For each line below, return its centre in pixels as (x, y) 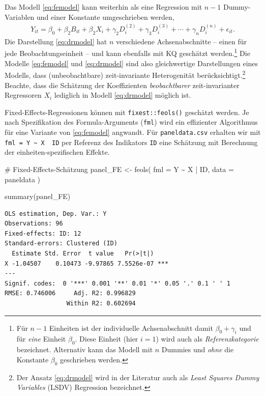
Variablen (20, 17)
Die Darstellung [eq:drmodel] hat (56, 41)
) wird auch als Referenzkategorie (207, 339)
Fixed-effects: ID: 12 (43, 233)
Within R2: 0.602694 (101, 304)
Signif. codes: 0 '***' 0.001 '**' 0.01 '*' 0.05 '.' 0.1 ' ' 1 (117, 283)
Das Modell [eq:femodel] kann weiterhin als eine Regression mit (104, 7)
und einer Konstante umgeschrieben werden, (106, 17)
